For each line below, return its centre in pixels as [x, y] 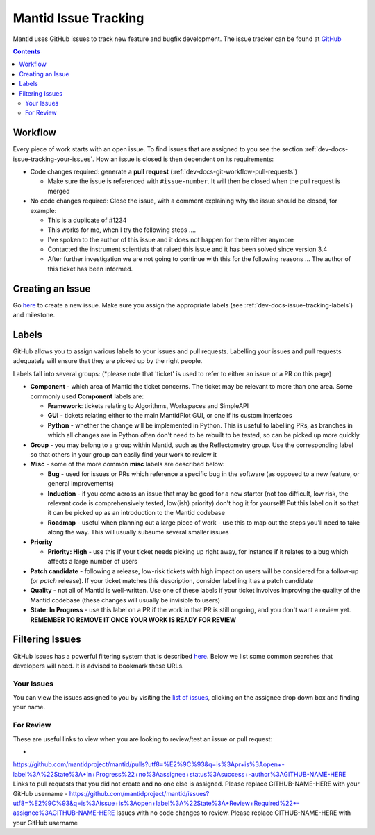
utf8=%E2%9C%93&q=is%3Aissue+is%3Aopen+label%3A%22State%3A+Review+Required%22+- [156, 803]
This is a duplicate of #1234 [87, 220]
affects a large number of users [93, 562]
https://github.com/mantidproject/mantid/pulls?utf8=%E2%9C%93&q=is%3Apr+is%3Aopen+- [149, 764]
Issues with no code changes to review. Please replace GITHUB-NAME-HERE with [234, 813]
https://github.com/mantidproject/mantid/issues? [139, 793]
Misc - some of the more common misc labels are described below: [127, 464]
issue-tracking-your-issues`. [54, 159]
